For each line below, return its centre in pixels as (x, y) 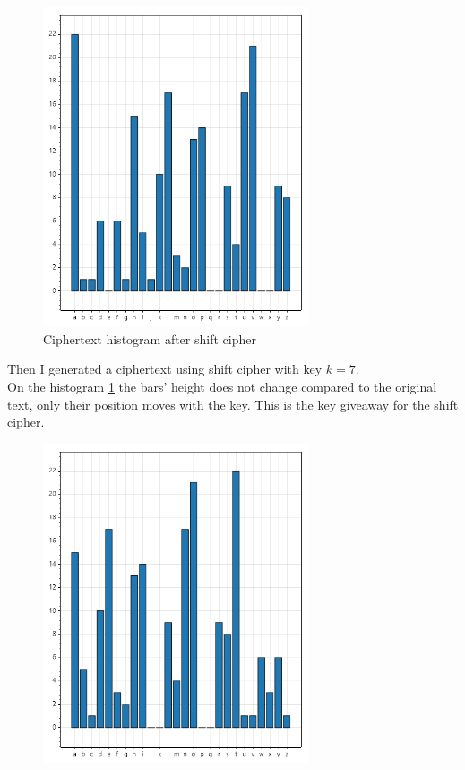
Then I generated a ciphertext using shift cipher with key (165, 369)
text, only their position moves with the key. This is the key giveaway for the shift (233, 404)
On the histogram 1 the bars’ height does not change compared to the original (222, 386)
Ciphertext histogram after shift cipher (150, 338)
